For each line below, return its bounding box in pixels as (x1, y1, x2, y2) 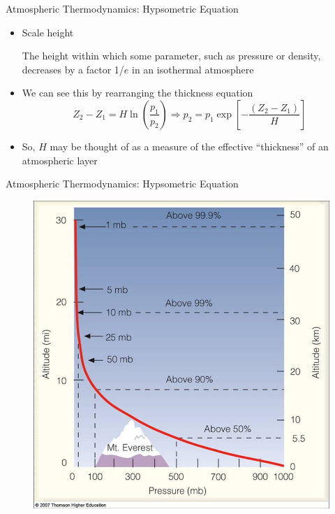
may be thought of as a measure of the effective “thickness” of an (50, 138, 329, 153)
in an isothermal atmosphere (132, 62, 254, 76)
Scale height (22, 24, 74, 39)
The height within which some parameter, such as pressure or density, (22, 48, 321, 63)
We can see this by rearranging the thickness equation (22, 85, 253, 100)
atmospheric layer (22, 152, 98, 167)
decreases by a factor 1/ (22, 62, 124, 76)
